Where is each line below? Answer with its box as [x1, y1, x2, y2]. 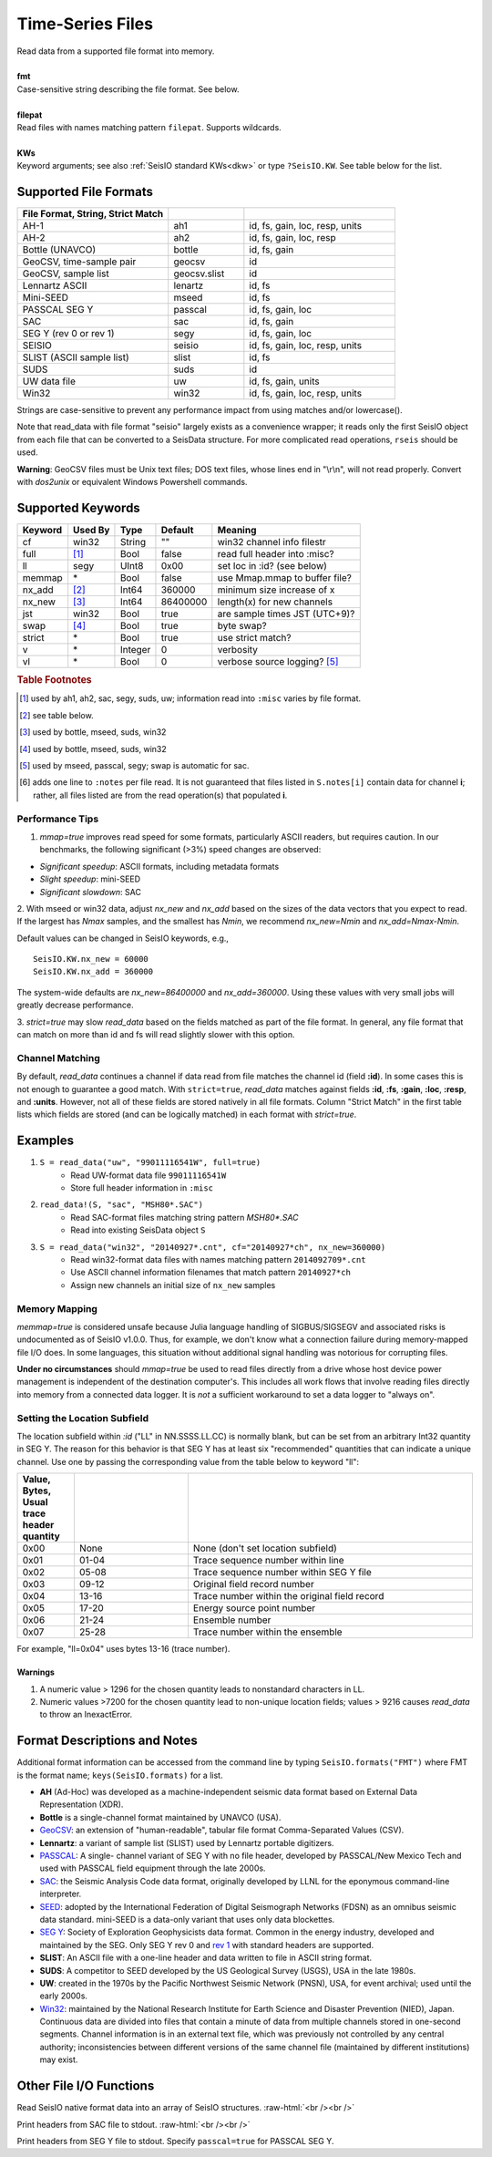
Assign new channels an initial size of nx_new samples [70, 1279, 276, 1290]
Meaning [217, 523, 257, 536]
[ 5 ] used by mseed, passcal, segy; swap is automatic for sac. [19, 760, 250, 771]
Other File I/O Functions [16, 2079, 155, 2094]
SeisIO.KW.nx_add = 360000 [33, 966, 154, 977]
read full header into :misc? [217, 547, 334, 560]
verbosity [217, 643, 259, 655]
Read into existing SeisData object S [70, 1224, 206, 1235]
